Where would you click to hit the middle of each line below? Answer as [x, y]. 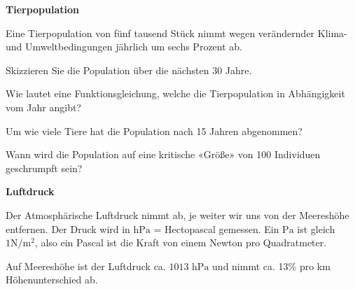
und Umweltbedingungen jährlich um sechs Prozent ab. [124, 47]
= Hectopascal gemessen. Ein [216, 228]
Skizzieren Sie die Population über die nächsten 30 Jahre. [129, 70]
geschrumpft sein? [44, 168]
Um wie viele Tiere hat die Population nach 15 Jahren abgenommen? [154, 131]
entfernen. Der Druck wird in [68, 228]
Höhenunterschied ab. [52, 280]
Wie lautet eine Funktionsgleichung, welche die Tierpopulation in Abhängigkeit [175, 93]
